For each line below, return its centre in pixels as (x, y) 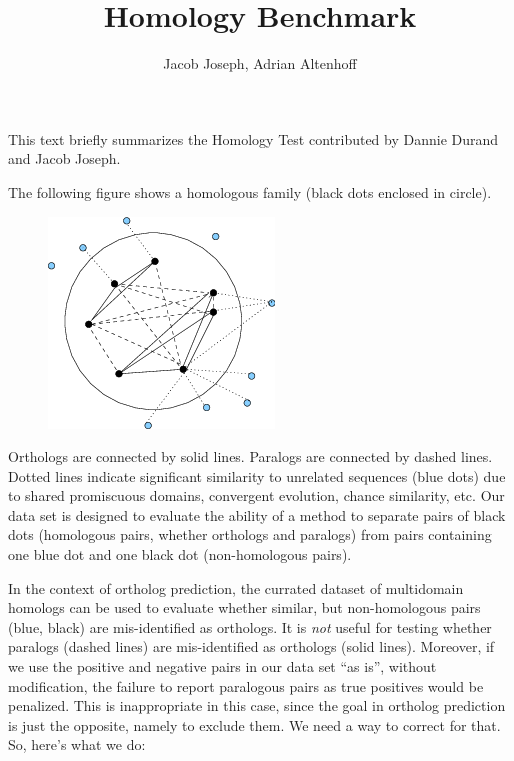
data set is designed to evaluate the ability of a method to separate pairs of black (257, 514)
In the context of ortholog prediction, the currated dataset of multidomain (236, 587)
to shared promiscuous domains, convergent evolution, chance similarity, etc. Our (256, 495)
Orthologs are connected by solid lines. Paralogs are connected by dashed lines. (250, 456)
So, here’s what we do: (77, 744)
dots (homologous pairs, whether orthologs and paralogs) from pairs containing (250, 534)
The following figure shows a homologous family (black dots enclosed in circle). (250, 191)
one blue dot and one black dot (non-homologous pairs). (180, 554)
